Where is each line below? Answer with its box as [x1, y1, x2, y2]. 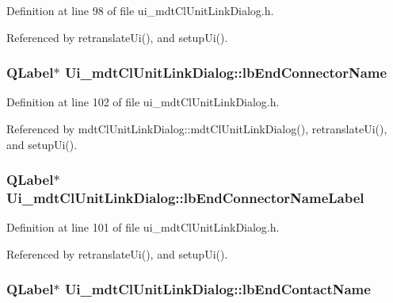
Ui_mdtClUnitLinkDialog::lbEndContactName [64, 279, 371, 299]
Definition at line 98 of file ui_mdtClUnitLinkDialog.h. [6, 2, 274, 18]
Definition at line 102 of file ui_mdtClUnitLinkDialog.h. [6, 94, 280, 110]
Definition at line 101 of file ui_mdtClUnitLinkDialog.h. [6, 219, 280, 236]
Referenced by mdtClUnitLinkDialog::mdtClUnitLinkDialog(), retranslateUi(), [6, 121, 387, 136]
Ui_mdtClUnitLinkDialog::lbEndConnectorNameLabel [6, 188, 364, 208]
